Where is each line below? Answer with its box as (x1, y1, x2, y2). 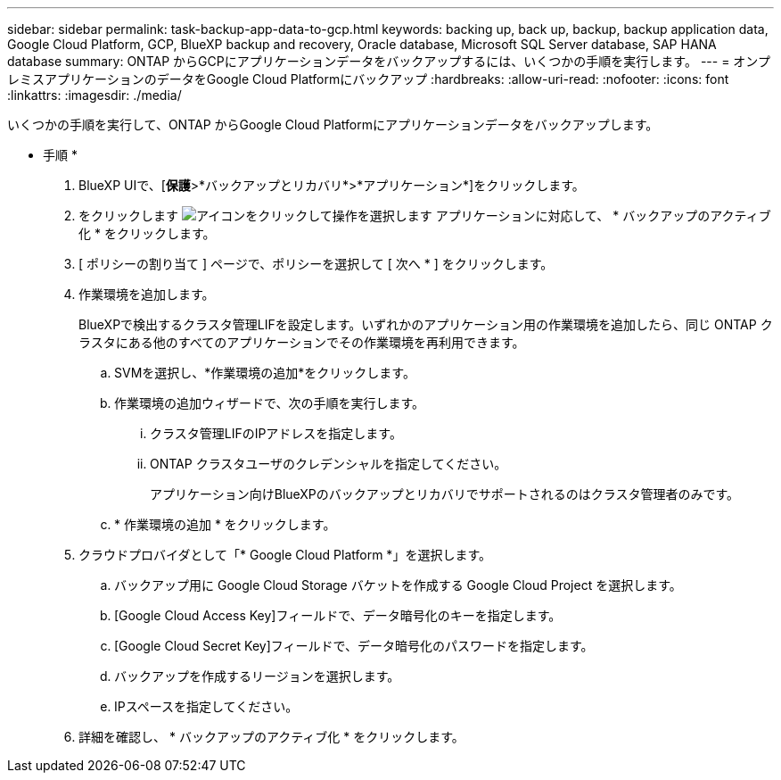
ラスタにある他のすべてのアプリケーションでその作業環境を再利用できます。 (78, 335, 525, 350)
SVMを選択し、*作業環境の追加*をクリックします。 (114, 365, 415, 380)
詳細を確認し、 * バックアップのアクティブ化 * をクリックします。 (78, 729, 464, 744)
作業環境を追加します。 (78, 286, 215, 302)
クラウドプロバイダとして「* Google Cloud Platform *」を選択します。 (78, 547, 491, 562)
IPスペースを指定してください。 (114, 699, 299, 714)
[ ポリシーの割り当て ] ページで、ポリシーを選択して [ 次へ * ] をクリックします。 (78, 256, 554, 271)
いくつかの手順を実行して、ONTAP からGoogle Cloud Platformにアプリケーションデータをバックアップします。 (7, 117, 659, 132)
